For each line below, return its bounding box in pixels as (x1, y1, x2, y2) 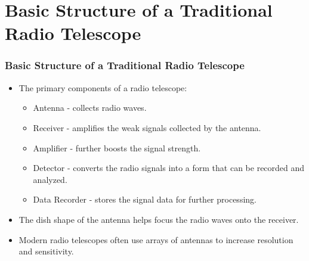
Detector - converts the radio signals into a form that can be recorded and (33, 161, 305, 174)
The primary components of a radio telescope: (18, 81, 187, 94)
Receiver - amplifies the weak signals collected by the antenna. (33, 121, 261, 133)
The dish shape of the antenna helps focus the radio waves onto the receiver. (18, 213, 299, 225)
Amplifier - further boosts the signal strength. (33, 141, 201, 154)
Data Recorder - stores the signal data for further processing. (33, 193, 257, 206)
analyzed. (33, 173, 67, 185)
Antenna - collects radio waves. (33, 101, 147, 114)
